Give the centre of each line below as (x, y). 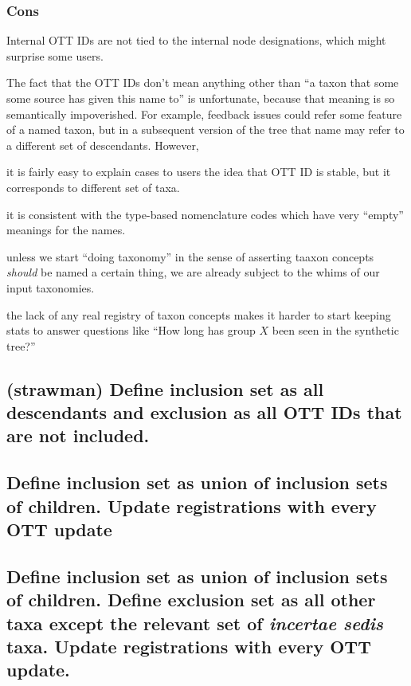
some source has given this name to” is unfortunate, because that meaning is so (201, 98)
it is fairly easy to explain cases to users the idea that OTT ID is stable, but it (199, 172)
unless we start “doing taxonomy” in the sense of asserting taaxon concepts (190, 256)
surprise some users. (55, 55)
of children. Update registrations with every (192, 506)
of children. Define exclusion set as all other (191, 600)
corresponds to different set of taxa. (93, 187)
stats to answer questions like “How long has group (131, 330)
